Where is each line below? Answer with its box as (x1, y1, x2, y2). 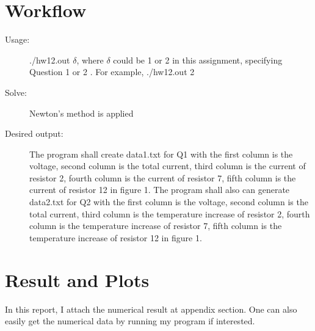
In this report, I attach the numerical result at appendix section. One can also (5, 302, 297, 315)
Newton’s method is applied (29, 106, 134, 119)
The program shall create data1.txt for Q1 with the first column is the (29, 147, 293, 160)
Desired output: (5, 127, 63, 140)
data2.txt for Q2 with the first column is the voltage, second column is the (29, 195, 308, 208)
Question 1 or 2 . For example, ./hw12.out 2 (29, 65, 195, 78)
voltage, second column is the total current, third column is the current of (29, 159, 306, 172)
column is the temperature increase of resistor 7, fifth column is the (29, 219, 282, 232)
